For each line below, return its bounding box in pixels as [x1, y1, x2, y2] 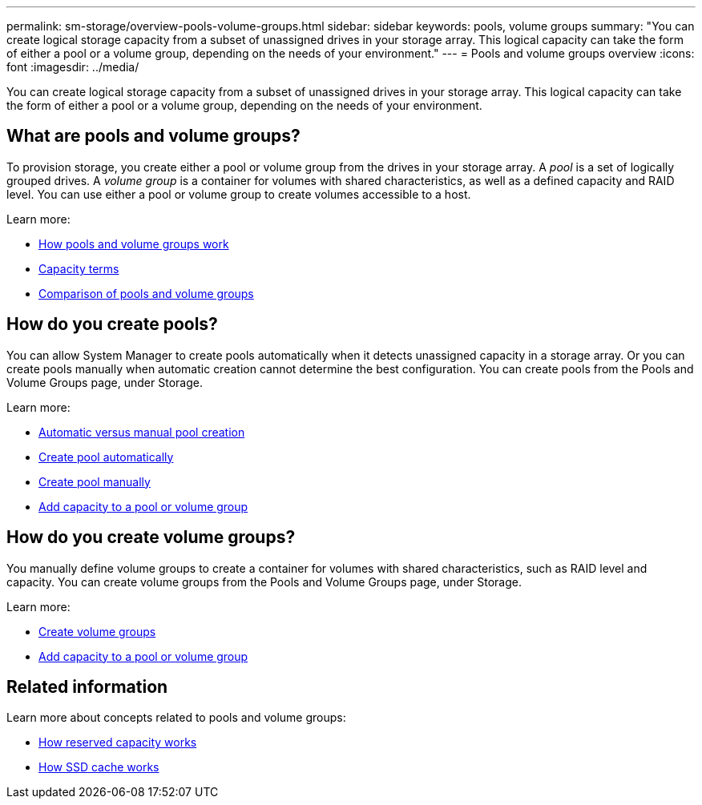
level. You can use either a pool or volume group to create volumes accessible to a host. [6, 187, 471, 201]
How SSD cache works [38, 760, 159, 775]
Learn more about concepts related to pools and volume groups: [6, 710, 346, 725]
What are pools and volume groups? [6, 126, 301, 147]
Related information [6, 676, 168, 697]
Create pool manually [38, 474, 151, 489]
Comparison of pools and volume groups [38, 286, 254, 300]
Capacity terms [38, 261, 119, 276]
